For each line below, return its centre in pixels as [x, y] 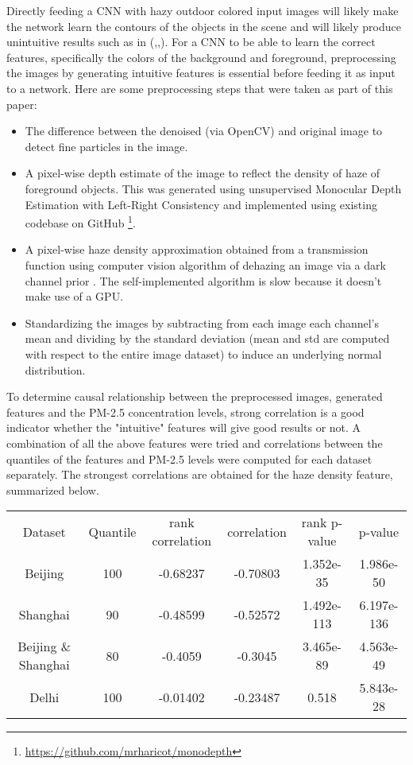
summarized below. [53, 489]
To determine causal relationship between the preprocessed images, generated [195, 396]
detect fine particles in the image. [106, 146]
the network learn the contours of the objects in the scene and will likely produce [204, 26]
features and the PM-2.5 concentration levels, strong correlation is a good [185, 412]
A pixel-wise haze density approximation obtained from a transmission [197, 249]
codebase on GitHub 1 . [80, 221]
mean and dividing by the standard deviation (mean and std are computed [207, 338]
